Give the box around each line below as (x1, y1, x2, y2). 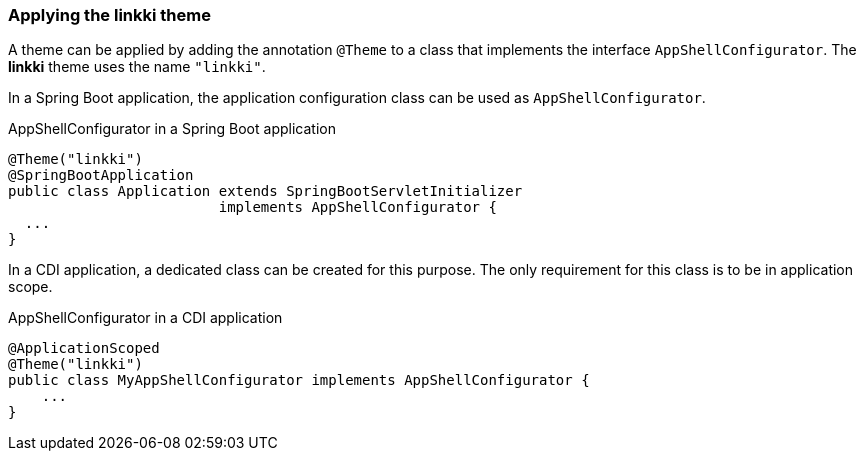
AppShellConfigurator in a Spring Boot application (8, 120, 336, 138)
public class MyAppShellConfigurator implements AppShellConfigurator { (8, 372, 590, 389)
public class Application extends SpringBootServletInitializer (8, 183, 523, 200)
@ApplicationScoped (8, 340, 160, 357)
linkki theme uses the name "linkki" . (8, 58, 266, 76)
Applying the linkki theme (8, 5, 211, 25)
